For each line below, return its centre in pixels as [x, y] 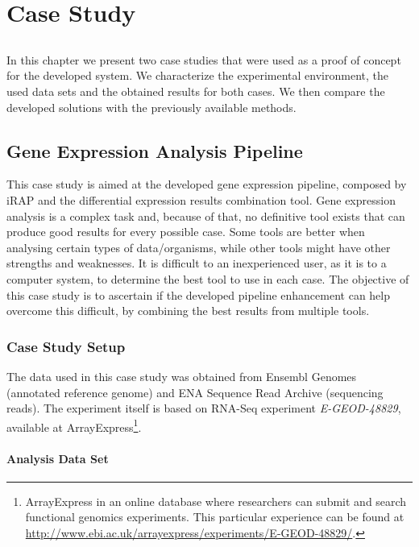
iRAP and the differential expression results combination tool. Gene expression [201, 199]
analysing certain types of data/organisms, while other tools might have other [199, 247]
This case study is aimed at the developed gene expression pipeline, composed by [207, 184]
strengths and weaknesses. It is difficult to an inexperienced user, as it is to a [197, 263]
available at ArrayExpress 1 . [74, 425]
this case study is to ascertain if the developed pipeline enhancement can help [199, 294]
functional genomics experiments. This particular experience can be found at [215, 517]
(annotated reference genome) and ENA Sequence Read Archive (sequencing [195, 392]
